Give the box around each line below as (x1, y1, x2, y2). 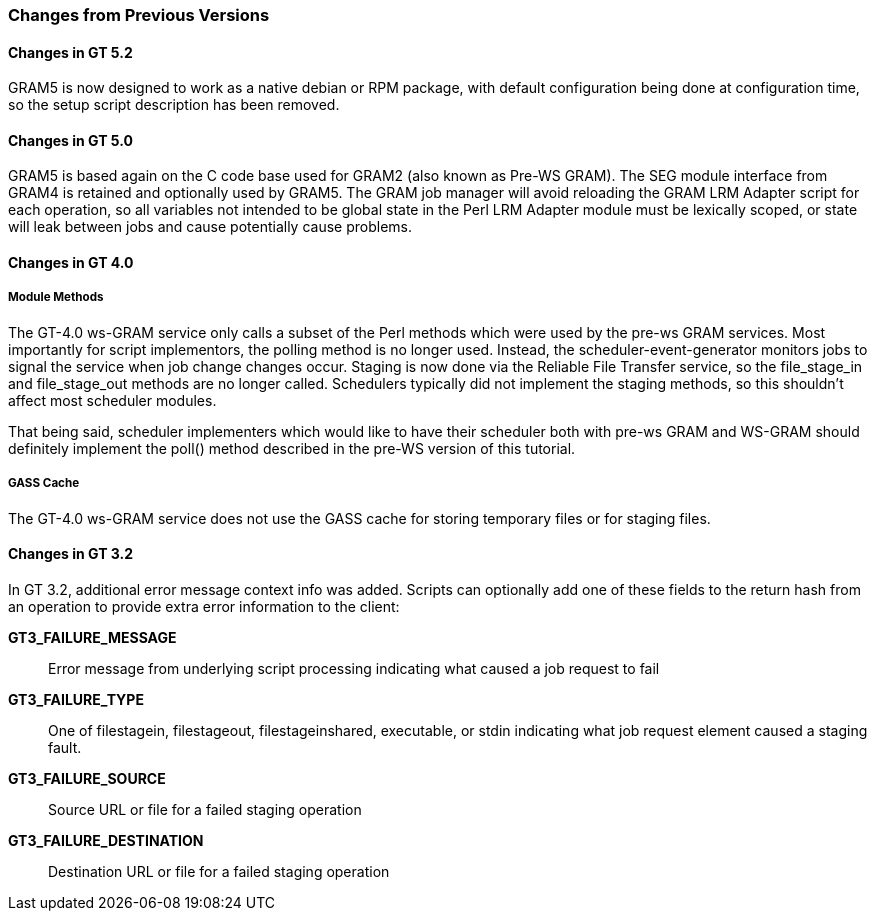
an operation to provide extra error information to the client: (8, 597, 400, 615)
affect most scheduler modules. (8, 391, 217, 409)
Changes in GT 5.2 (8, 43, 133, 61)
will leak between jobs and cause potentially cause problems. (8, 218, 412, 236)
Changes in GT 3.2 (8, 545, 134, 563)
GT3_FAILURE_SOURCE (8, 769, 166, 787)
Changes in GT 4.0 (8, 254, 134, 272)
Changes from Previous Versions (8, 5, 270, 25)
